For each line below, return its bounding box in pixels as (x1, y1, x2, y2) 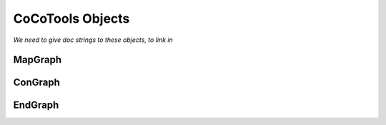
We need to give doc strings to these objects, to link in (13, 36, 173, 44)
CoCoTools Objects (13, 11, 130, 26)
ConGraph (13, 77, 61, 89)
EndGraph (13, 99, 59, 112)
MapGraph (13, 54, 62, 66)
